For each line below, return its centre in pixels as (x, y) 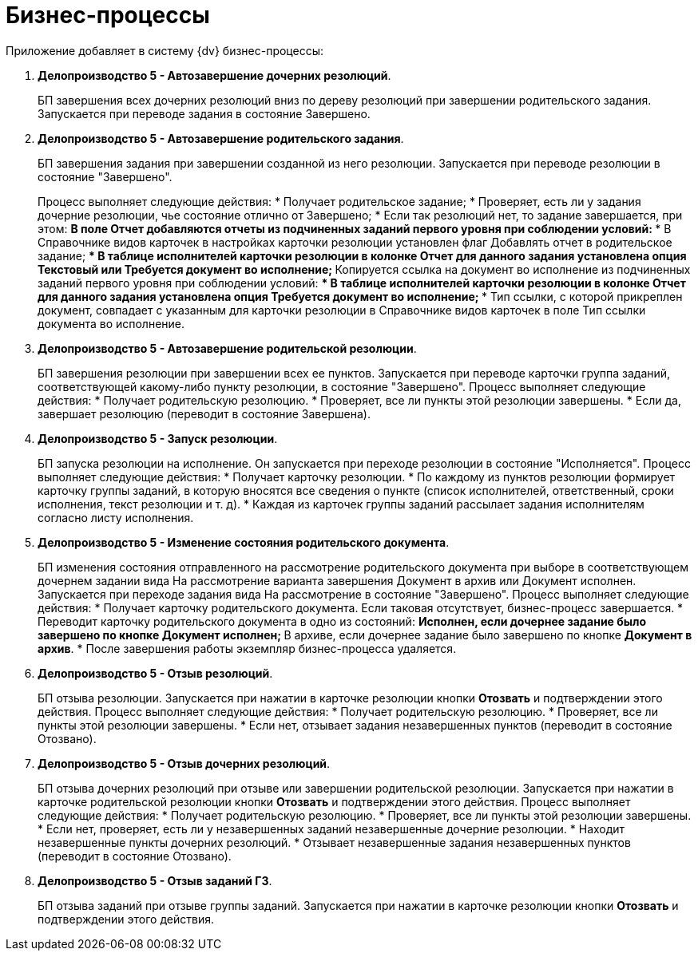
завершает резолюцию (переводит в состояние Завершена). (204, 413)
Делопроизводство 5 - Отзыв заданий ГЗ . (155, 880)
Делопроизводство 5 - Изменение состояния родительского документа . (244, 542)
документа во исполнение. (111, 323)
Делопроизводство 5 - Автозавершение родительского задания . (221, 138)
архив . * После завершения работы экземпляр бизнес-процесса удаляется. (247, 648)
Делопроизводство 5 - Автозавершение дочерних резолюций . (214, 75)
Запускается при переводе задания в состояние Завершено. (204, 113)
